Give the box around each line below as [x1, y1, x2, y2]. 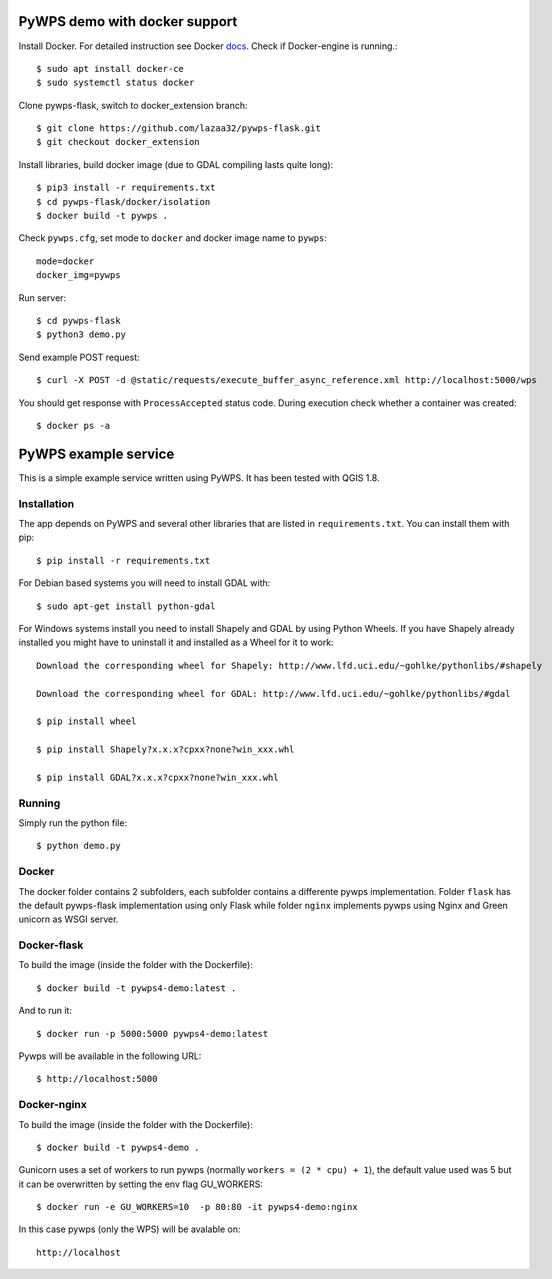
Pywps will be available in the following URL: [18, 1050, 202, 1062]
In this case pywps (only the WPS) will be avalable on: [18, 1223, 241, 1235]
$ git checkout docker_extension [36, 136, 200, 148]
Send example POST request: [18, 351, 140, 363]
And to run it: [18, 1005, 72, 1017]
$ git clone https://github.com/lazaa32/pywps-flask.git [36, 123, 322, 134]
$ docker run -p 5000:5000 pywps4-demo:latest [36, 1028, 269, 1039]
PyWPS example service [18, 445, 175, 462]
